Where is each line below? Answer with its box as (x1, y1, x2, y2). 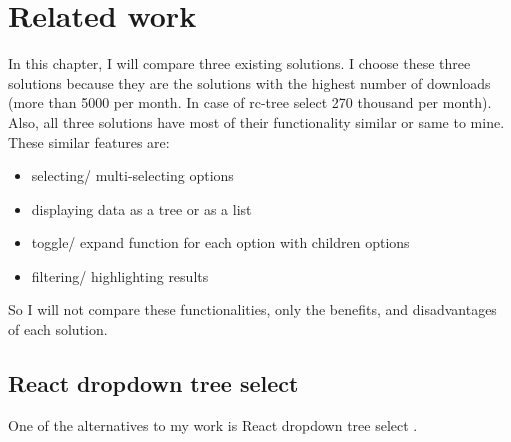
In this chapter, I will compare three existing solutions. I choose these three (8, 53, 471, 74)
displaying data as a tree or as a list (31, 198, 252, 219)
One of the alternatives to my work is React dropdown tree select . (8, 414, 418, 435)
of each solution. (8, 319, 108, 340)
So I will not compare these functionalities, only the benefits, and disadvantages (8, 299, 497, 320)
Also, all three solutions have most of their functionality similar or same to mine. (8, 111, 505, 132)
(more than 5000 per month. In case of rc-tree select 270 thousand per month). (8, 92, 492, 113)
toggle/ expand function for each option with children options (31, 232, 410, 253)
